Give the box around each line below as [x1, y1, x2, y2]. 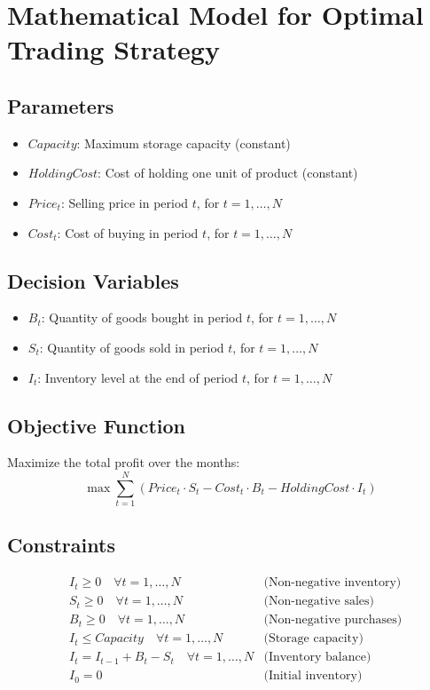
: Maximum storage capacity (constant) [76, 133, 291, 152]
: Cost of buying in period [57, 223, 199, 242]
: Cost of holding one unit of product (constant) [98, 163, 358, 182]
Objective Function [7, 411, 186, 439]
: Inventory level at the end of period [37, 368, 238, 386]
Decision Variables [7, 266, 179, 294]
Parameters [7, 91, 114, 119]
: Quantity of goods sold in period [39, 337, 224, 356]
